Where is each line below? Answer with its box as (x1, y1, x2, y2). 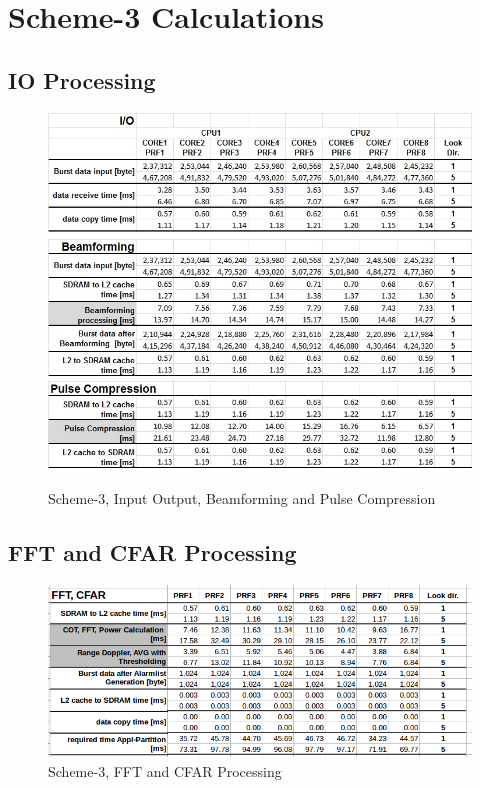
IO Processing (8, 64, 156, 95)
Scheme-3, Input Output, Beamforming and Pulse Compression (48, 488, 436, 509)
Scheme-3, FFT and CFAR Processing (48, 761, 282, 782)
